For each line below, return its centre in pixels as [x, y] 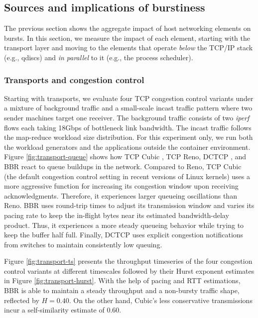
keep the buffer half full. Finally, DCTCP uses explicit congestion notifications [124, 235]
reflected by [22, 300]
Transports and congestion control [74, 79]
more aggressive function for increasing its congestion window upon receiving [121, 186]
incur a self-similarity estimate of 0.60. [63, 310]
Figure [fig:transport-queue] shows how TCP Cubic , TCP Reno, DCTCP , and [125, 157]
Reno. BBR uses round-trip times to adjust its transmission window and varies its [129, 205]
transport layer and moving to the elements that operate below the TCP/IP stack [129, 48]
